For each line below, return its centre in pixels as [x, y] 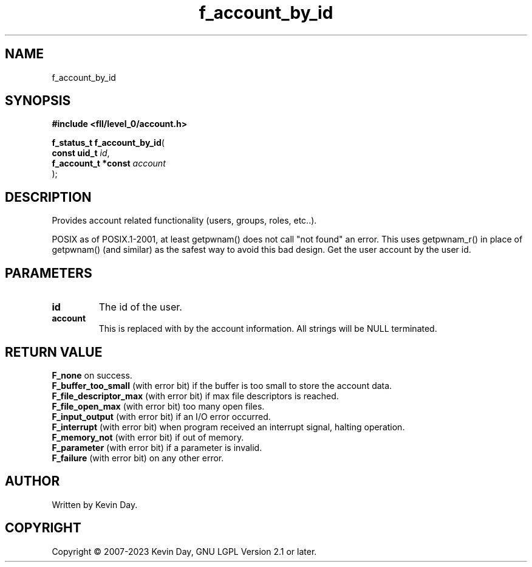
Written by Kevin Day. [95, 504]
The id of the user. [140, 307]
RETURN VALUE [54, 352]
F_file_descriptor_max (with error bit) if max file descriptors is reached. [195, 396]
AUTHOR [32, 481]
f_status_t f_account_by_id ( [108, 143]
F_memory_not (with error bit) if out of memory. [148, 437]
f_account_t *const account [109, 163]
